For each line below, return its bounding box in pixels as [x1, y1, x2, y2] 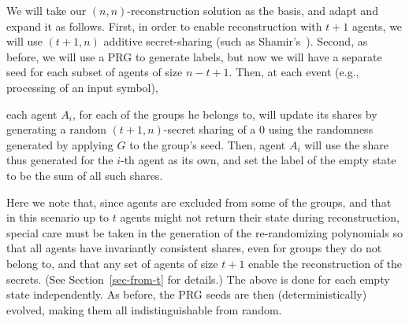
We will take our [6, 2, 87, 18]
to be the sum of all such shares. [6, 167, 163, 183]
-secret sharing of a [163, 121, 256, 138]
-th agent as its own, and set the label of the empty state [121, 152, 396, 168]
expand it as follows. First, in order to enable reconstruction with [6, 17, 322, 34]
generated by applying [6, 136, 113, 152]
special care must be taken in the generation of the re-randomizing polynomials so [6, 224, 403, 240]
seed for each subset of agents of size [6, 64, 183, 80]
